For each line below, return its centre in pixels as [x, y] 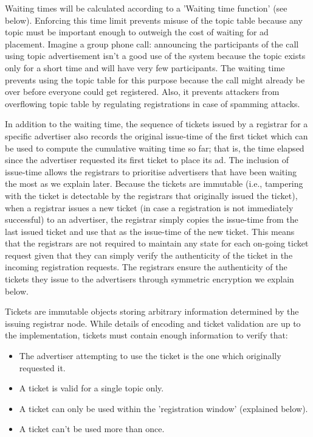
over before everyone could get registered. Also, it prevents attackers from [142, 92]
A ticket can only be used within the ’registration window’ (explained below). [163, 408]
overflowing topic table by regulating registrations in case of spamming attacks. [153, 103]
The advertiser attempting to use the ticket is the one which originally [150, 356]
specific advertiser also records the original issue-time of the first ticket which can [156, 135]
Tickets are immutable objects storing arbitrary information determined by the [152, 311]
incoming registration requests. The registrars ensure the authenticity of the [146, 267]
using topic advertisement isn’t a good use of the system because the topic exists [155, 56]
